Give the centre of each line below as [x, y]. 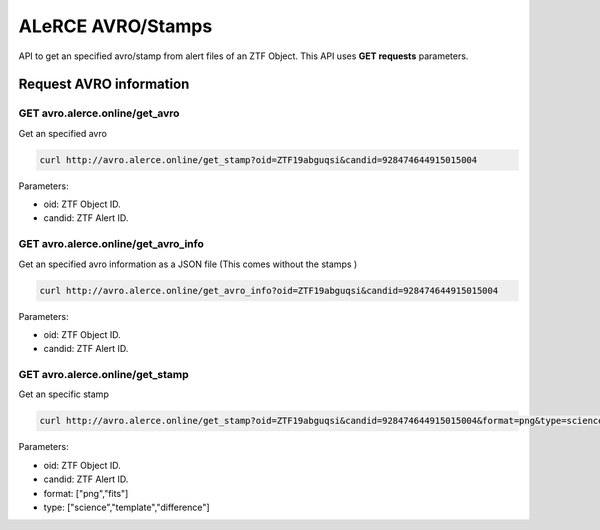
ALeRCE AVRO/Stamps [115, 26]
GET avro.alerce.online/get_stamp [103, 375]
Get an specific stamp [63, 394]
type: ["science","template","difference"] [126, 507]
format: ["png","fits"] [86, 493]
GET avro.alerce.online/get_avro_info [111, 244]
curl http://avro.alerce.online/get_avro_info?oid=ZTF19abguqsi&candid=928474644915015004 [269, 290]
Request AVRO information [104, 84]
